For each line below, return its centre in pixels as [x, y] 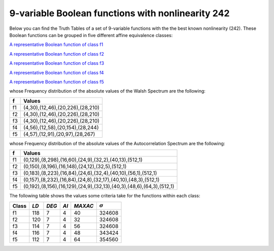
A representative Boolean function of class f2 [57, 54]
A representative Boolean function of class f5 [57, 81]
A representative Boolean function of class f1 [56, 45]
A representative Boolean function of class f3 [57, 63]
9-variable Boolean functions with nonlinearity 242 [119, 13]
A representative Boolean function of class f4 [57, 72]
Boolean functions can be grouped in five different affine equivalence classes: [91, 35]
